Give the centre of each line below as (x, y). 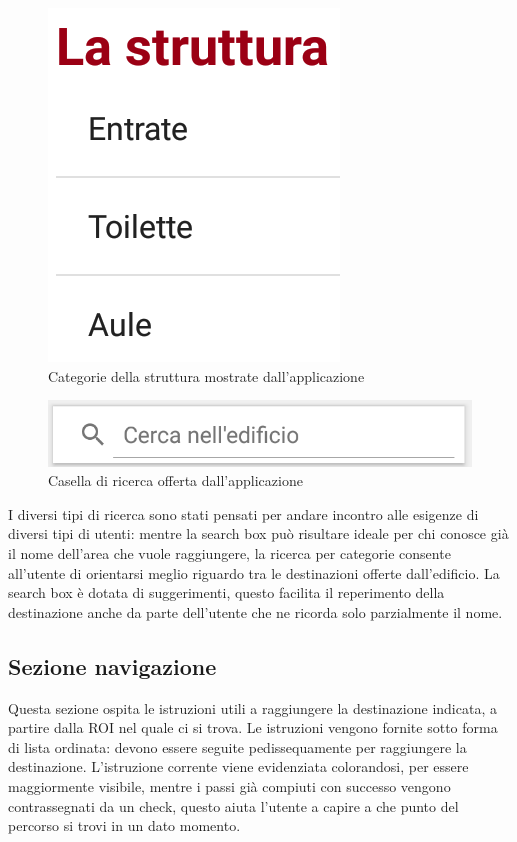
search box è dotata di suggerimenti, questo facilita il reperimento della (226, 592)
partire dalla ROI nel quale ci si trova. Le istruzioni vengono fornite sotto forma (253, 727)
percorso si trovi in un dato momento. (124, 825)
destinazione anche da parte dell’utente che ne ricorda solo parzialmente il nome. (255, 611)
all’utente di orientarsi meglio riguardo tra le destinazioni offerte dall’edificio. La (254, 572)
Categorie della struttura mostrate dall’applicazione (206, 375)
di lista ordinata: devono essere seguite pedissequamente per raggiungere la (237, 746)
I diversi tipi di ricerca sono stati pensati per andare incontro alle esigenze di (243, 513)
